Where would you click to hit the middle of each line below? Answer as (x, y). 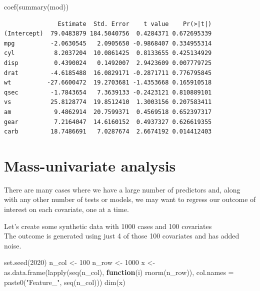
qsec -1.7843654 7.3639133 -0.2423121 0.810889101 (108, 92)
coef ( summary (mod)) (36, 6)
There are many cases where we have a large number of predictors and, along (122, 189)
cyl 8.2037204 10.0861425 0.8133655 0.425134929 (108, 53)
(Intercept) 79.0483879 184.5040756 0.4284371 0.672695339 (108, 34)
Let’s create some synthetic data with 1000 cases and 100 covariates (108, 226)
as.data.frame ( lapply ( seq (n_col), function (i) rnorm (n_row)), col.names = (119, 272)
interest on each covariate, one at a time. (66, 209)
